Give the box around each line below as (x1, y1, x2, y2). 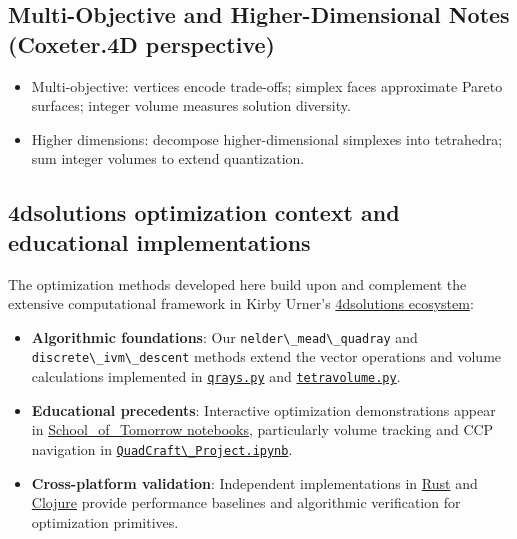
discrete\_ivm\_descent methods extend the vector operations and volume (31, 346, 502, 367)
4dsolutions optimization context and (8, 197, 400, 228)
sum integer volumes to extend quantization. (31, 148, 305, 169)
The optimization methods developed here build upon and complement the (8, 273, 467, 294)
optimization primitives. (31, 511, 179, 532)
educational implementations (8, 226, 311, 257)
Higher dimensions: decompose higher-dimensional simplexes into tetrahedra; (31, 128, 503, 149)
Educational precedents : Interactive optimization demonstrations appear (31, 399, 496, 420)
